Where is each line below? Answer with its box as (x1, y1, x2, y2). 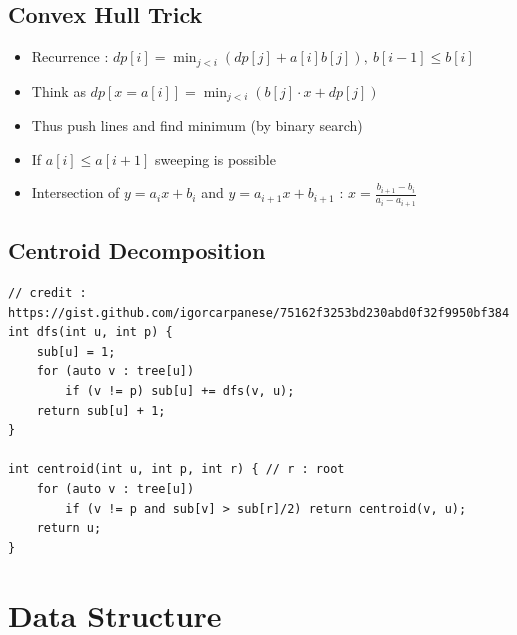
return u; (36, 521, 102, 536)
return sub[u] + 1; (36, 403, 166, 418)
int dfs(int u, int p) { (8, 325, 173, 340)
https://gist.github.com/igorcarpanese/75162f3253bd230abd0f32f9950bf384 (8, 305, 510, 320)
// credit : (8, 285, 87, 300)
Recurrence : (31, 46, 109, 67)
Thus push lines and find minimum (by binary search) (31, 115, 363, 136)
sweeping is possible (155, 148, 276, 169)
